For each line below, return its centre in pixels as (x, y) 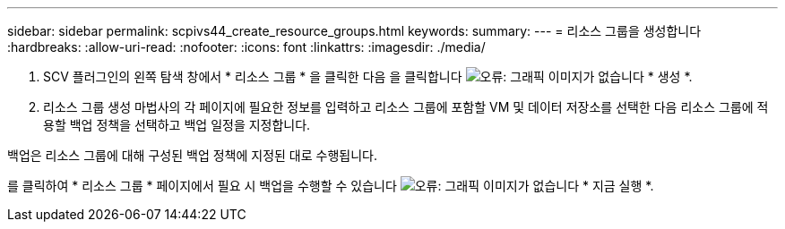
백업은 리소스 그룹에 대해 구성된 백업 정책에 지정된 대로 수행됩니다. (192, 155)
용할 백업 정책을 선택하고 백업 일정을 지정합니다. (177, 125)
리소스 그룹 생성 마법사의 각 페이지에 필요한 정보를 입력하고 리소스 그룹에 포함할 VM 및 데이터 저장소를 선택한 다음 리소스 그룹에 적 (406, 107)
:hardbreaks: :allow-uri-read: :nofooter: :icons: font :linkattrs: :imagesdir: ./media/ (246, 47)
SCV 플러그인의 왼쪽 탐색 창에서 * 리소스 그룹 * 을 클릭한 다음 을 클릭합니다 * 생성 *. (368, 76)
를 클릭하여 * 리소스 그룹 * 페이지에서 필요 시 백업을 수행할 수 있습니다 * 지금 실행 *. (331, 186)
